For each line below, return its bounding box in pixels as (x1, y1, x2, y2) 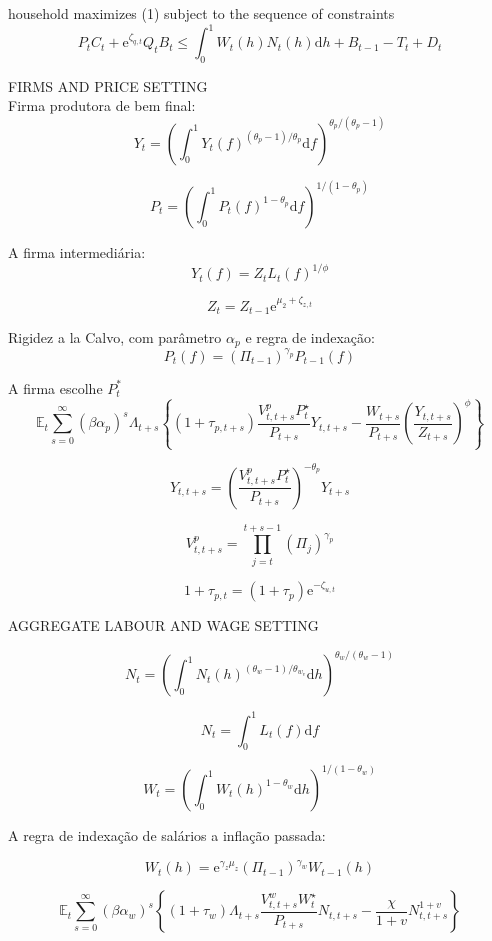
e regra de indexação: (245, 326, 375, 347)
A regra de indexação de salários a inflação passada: (8, 824, 326, 845)
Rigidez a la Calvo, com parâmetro (8, 326, 222, 347)
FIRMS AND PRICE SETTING (8, 75, 208, 96)
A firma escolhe (8, 377, 103, 398)
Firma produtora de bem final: (8, 95, 196, 116)
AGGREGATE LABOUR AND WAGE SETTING (8, 615, 319, 636)
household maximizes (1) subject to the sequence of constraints (8, 3, 395, 23)
